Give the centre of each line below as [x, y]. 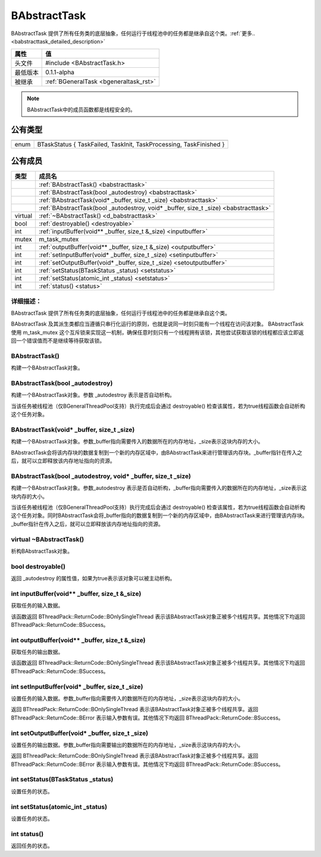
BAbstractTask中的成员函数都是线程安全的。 [81, 110]
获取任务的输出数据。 [37, 652]
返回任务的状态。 [32, 846]
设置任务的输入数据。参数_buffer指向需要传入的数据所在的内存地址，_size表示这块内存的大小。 [127, 699]
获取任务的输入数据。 [37, 606]
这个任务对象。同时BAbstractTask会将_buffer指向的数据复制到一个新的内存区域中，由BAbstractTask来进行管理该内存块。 [159, 515]
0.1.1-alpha [60, 73]
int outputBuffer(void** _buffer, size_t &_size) [78, 640]
